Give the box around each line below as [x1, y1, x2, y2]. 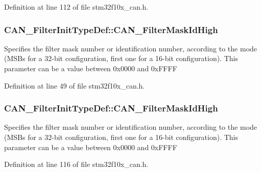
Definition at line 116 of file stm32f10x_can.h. [4, 159, 149, 169]
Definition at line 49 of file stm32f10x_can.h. [4, 80, 145, 91]
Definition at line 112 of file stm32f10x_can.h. [4, 2, 149, 12]
